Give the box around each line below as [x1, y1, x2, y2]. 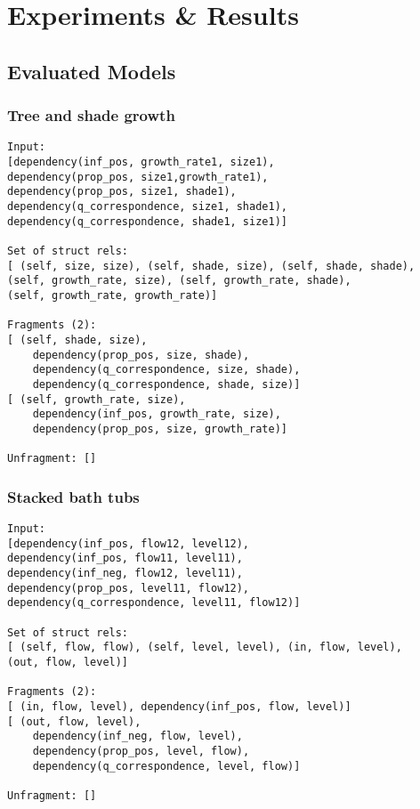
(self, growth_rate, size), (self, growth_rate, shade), [7, 274, 351, 287]
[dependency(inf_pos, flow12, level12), [7, 537, 250, 550]
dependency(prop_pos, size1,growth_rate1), [7, 170, 269, 183]
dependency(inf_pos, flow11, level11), [7, 552, 243, 565]
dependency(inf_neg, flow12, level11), [7, 567, 243, 579]
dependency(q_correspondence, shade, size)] [32, 377, 301, 391]
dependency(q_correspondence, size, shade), [32, 363, 301, 376]
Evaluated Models [7, 57, 176, 85]
